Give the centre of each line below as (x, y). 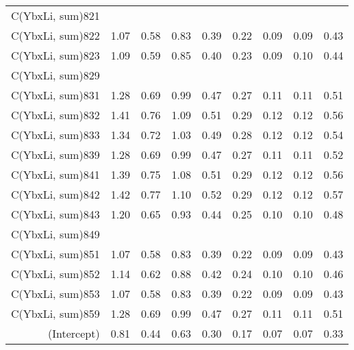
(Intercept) (74, 333)
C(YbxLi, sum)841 (55, 174)
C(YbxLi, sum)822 (55, 35)
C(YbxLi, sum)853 (55, 293)
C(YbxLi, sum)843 (55, 214)
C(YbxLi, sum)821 (55, 15)
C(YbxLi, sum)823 (55, 55)
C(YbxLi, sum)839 (55, 154)
